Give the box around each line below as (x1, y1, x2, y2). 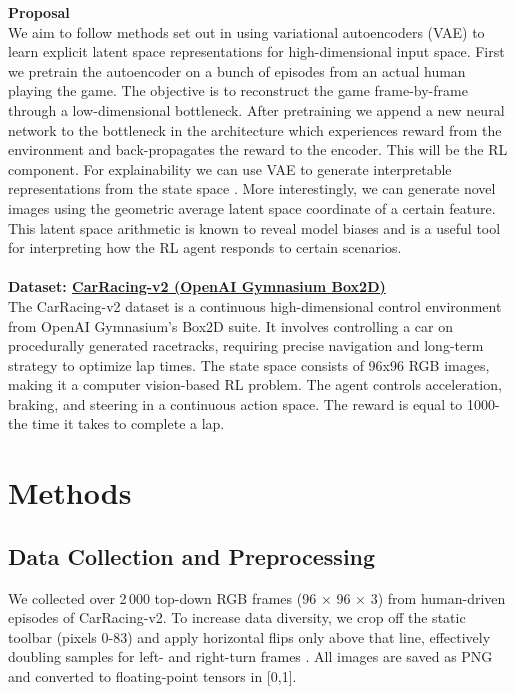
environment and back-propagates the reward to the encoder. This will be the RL (8, 139, 508, 160)
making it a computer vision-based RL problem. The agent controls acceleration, (8, 374, 502, 395)
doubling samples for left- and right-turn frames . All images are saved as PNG (8, 646, 493, 667)
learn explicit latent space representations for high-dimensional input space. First (8, 41, 505, 62)
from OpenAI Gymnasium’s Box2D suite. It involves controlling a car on (8, 315, 454, 336)
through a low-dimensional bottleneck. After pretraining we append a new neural (8, 99, 505, 120)
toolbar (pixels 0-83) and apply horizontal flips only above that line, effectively (8, 626, 491, 647)
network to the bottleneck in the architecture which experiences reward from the (8, 119, 502, 140)
